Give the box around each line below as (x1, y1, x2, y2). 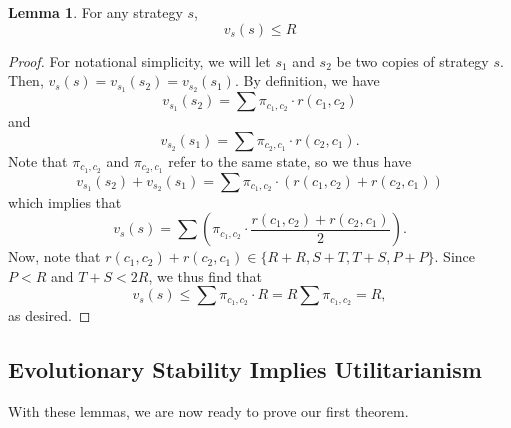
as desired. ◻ (8, 305, 91, 326)
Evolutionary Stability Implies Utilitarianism (8, 354, 482, 385)
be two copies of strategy (336, 50, 489, 71)
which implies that (8, 191, 122, 212)
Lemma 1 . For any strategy (8, 2, 183, 22)
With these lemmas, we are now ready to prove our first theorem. (8, 401, 409, 422)
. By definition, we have (234, 70, 380, 91)
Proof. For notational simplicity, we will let (8, 50, 271, 71)
